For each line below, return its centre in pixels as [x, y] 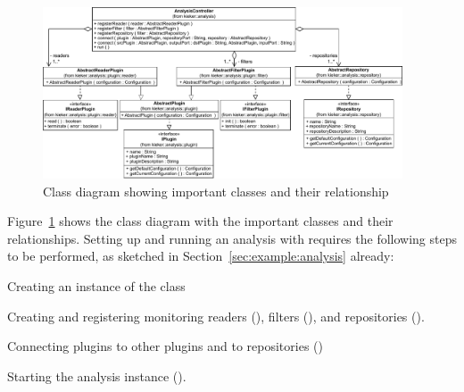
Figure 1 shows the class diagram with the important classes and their [200, 221]
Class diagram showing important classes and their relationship [216, 191]
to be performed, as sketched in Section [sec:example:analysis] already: [201, 256]
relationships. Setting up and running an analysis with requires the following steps [232, 238]
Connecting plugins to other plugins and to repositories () [165, 346]
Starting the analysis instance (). [97, 375]
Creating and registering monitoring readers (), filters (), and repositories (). [216, 316]
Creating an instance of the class [96, 285]
